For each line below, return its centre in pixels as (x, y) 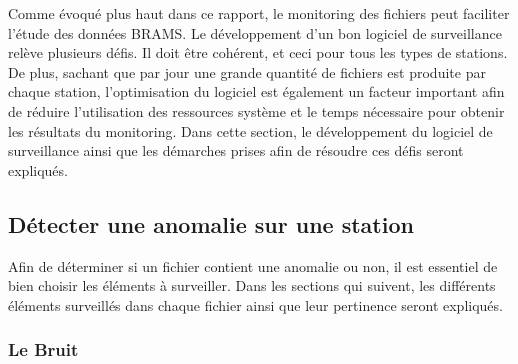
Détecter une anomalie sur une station (211, 223)
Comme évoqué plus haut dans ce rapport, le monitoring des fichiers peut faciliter (259, 13)
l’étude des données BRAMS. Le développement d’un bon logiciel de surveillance (255, 32)
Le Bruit (43, 349)
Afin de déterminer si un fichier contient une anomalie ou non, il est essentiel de (253, 265)
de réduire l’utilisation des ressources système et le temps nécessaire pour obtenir (256, 110)
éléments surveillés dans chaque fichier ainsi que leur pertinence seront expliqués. (255, 304)
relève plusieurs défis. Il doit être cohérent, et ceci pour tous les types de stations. (258, 52)
